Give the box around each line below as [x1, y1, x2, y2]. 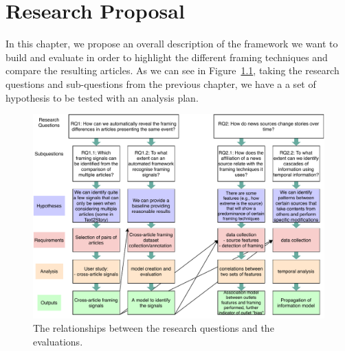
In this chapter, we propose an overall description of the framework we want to [5, 36, 338, 51]
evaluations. [33, 334, 83, 348]
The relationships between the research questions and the [33, 321, 274, 335]
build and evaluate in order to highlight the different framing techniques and [5, 49, 328, 64]
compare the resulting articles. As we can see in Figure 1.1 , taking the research [5, 63, 340, 78]
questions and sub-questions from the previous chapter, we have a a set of [5, 76, 316, 91]
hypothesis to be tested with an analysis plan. [5, 90, 199, 104]
